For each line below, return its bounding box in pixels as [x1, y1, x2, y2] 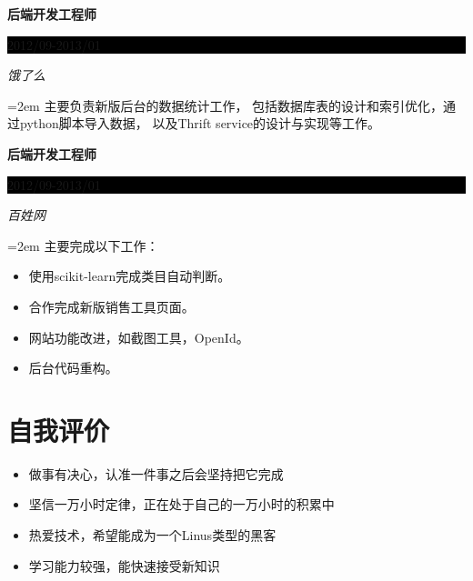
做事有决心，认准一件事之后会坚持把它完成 [28, 464, 284, 483]
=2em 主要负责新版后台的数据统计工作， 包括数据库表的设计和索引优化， [7, 95, 444, 115]
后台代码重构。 [28, 358, 118, 377]
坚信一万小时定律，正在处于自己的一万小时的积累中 [28, 495, 335, 514]
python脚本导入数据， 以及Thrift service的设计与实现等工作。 [19, 114, 381, 133]
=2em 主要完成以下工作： [7, 235, 159, 255]
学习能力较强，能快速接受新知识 [28, 556, 220, 575]
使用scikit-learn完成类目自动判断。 [28, 266, 231, 285]
